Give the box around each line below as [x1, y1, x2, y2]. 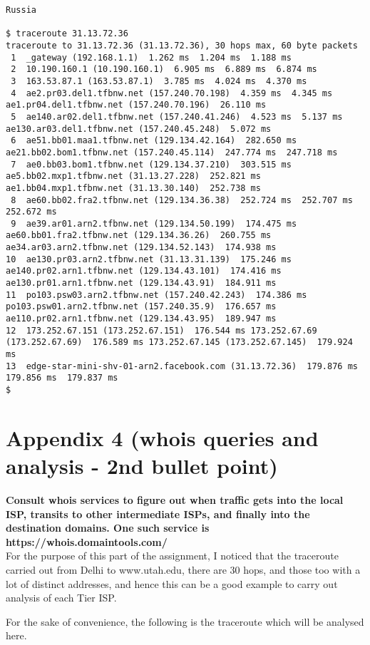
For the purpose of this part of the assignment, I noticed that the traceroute [6, 548, 339, 563]
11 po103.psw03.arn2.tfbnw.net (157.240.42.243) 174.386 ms [6, 289, 307, 300]
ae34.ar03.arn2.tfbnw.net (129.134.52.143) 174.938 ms [6, 242, 277, 253]
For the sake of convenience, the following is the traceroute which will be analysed [6, 614, 364, 629]
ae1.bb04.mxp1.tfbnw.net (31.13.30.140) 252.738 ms [6, 182, 261, 193]
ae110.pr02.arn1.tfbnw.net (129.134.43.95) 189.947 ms [6, 314, 277, 324]
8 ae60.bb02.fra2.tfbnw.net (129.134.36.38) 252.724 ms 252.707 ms [11, 195, 353, 205]
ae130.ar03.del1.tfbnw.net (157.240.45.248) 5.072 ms [6, 123, 272, 134]
